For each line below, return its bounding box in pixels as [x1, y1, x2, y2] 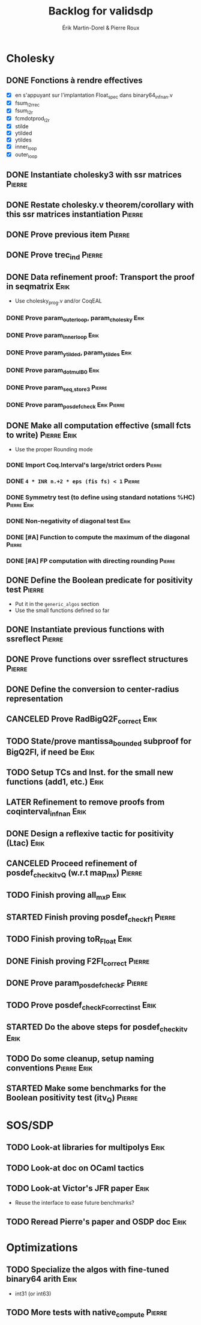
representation [6, 693, 63, 703]
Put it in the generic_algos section [14, 601, 100, 608]
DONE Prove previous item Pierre [6, 229, 130, 239]
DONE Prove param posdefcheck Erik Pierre [6, 400, 125, 410]
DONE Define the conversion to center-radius [6, 684, 179, 694]
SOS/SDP [6, 1118, 54, 1132]
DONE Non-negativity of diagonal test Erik [6, 516, 131, 525]
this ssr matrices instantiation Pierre [6, 209, 143, 219]
